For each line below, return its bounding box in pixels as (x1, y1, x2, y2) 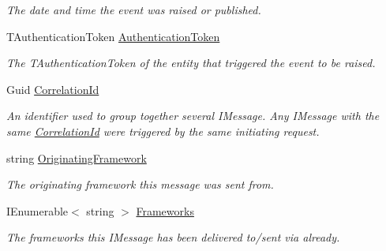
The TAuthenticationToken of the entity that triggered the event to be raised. (6, 54, 376, 71)
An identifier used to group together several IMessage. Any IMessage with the (6, 107, 380, 124)
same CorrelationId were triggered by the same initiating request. (6, 122, 320, 139)
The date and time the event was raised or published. (6, 2, 261, 17)
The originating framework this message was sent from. (6, 176, 274, 193)
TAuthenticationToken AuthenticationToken (6, 28, 220, 44)
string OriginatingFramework (6, 149, 147, 166)
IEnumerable (6, 202, 69, 219)
